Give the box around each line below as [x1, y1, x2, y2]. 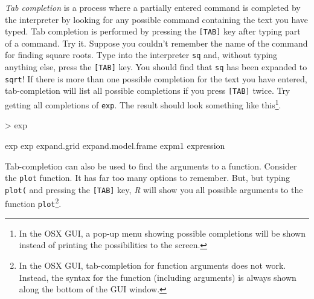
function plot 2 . [5, 195, 62, 210]
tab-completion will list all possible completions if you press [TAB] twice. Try [5, 84, 290, 97]
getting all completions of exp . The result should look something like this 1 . [5, 97, 281, 111]
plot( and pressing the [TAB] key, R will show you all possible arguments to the [5, 183, 303, 195]
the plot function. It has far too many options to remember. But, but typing [5, 171, 290, 184]
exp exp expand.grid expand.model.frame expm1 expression [5, 139, 225, 151]
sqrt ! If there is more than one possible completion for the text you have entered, [5, 72, 307, 85]
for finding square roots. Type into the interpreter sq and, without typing [5, 48, 278, 61]
